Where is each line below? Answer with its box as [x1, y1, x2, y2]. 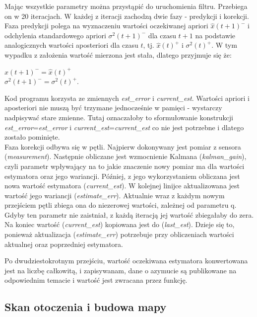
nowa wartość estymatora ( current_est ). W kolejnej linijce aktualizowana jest [4, 180, 240, 191]
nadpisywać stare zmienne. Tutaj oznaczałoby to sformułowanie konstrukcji [4, 112, 233, 122]
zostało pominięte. [4, 132, 60, 142]
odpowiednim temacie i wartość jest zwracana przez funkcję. [4, 275, 188, 285]
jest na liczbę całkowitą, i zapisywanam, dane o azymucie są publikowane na [4, 265, 237, 275]
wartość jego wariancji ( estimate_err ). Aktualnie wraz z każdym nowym [4, 190, 225, 200]
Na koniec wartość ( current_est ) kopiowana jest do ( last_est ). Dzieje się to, [4, 219, 235, 230]
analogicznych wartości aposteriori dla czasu [4, 40, 138, 50]
